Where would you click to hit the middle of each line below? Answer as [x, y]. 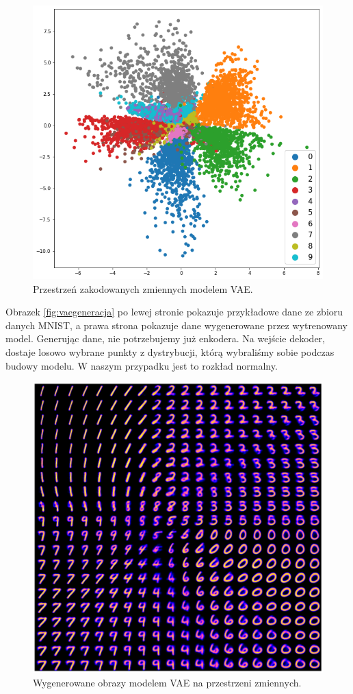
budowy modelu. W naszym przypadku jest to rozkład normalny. [142, 365]
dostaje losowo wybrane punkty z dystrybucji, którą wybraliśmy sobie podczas [170, 351]
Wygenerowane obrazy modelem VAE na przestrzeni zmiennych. [167, 682]
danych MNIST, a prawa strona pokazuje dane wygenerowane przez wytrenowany [176, 325]
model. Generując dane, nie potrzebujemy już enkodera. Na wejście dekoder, [165, 338]
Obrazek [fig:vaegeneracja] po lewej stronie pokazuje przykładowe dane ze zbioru [174, 312]
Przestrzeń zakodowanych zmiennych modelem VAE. [143, 288]
